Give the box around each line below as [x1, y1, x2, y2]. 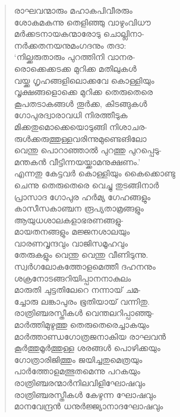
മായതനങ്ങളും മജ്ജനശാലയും [14, 225, 130, 238]
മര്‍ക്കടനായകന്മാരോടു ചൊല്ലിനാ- [14, 27, 144, 40]
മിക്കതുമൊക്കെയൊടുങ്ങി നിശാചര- [14, 120, 147, 132]
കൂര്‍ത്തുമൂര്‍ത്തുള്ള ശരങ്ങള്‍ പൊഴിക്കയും [14, 342, 160, 354]
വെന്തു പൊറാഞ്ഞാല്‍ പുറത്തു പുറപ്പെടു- [14, 144, 162, 156]
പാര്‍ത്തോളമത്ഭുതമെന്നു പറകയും [14, 365, 140, 377]
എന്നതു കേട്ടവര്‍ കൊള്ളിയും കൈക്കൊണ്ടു [14, 167, 176, 179]
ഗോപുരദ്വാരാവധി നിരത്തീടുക [14, 109, 128, 121]
